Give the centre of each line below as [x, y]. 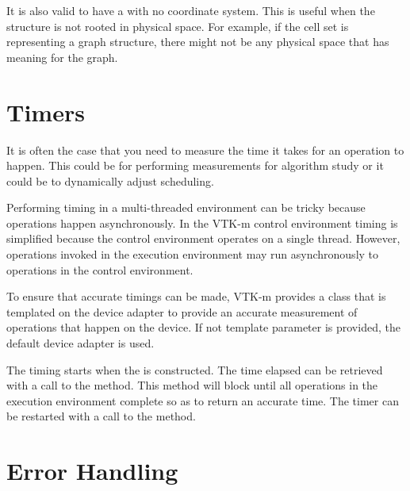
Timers [46, 111]
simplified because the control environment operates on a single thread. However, [203, 238]
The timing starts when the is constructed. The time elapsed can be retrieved [195, 369]
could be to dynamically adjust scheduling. [110, 180]
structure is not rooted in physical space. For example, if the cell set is [178, 26]
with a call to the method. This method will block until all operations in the [192, 385]
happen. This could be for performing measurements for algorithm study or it [195, 165]
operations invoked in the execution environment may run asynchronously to [193, 254]
